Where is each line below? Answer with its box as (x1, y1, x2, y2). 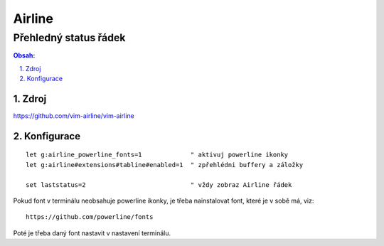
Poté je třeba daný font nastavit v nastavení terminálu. (13, 228, 171, 237)
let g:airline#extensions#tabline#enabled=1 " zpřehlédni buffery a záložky (26, 161, 304, 169)
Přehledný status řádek (13, 31, 126, 44)
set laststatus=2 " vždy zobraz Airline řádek (26, 181, 292, 188)
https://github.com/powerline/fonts (26, 213, 154, 221)
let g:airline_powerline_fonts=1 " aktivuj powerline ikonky (26, 151, 289, 159)
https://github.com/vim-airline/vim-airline (13, 112, 134, 120)
